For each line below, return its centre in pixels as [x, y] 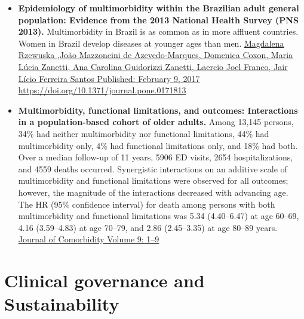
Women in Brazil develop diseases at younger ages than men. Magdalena [151, 43]
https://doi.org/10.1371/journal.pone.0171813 [102, 90]
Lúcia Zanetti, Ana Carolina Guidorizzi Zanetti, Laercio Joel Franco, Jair [153, 66]
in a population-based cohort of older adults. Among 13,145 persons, [156, 122]
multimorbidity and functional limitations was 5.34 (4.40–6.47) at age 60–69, [159, 216]
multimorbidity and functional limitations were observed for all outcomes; [153, 180]
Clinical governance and [105, 280]
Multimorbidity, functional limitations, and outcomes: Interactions [158, 110]
